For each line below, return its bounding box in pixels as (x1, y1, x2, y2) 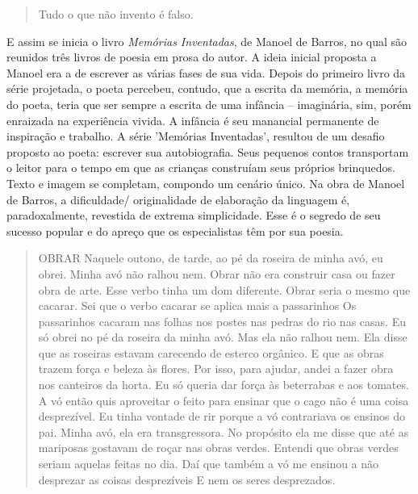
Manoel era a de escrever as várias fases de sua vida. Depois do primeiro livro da (6, 64, 406, 81)
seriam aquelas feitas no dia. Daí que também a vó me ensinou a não (38, 455, 379, 472)
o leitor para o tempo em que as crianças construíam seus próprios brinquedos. (6, 159, 395, 176)
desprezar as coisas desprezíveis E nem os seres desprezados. (38, 471, 336, 488)
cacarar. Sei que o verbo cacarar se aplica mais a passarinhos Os (38, 297, 357, 314)
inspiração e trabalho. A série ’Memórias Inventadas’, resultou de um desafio (6, 128, 385, 144)
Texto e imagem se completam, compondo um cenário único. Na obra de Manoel (6, 174, 405, 191)
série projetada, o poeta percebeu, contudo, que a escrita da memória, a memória (6, 80, 408, 97)
